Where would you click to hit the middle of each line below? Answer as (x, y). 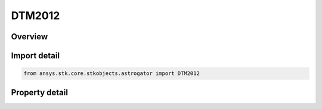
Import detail (35, 56)
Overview (30, 37)
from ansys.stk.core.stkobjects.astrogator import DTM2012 (112, 74)
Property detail (40, 92)
